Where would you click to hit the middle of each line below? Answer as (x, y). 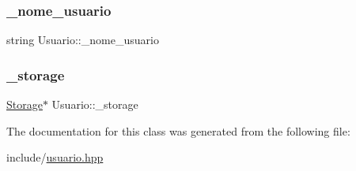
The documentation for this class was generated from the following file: (178, 130)
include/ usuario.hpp (55, 157)
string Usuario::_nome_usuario (83, 40)
